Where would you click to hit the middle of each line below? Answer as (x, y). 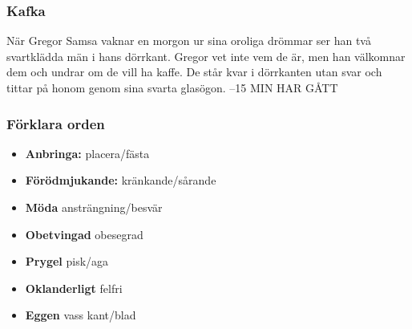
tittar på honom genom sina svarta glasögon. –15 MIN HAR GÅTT (172, 87)
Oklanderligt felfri (74, 288)
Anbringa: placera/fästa (87, 153)
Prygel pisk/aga (67, 261)
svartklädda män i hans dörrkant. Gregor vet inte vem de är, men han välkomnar (206, 56)
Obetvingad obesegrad (84, 234)
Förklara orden (56, 123)
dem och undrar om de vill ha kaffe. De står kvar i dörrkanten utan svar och (194, 72)
